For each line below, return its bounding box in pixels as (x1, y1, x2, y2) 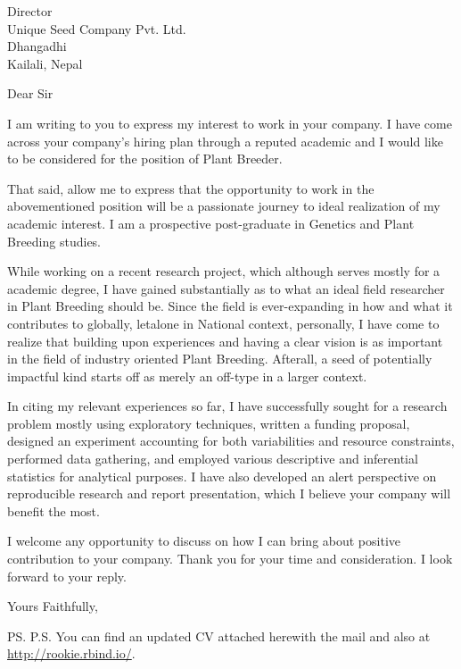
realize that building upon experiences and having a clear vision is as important (7, 331, 443, 350)
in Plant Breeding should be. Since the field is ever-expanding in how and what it (7, 297, 453, 315)
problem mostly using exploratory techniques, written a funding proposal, (7, 414, 410, 432)
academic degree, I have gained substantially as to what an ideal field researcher (7, 279, 445, 297)
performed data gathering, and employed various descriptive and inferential (7, 449, 418, 468)
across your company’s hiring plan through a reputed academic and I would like (7, 131, 443, 150)
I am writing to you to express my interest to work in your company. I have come (7, 113, 452, 132)
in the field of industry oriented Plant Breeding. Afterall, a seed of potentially (7, 349, 432, 368)
